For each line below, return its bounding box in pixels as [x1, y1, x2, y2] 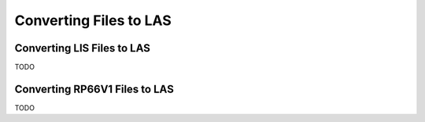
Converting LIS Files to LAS [14, 41, 151, 55]
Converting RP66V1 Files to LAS [14, 82, 175, 95]
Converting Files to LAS [14, 12, 172, 29]
